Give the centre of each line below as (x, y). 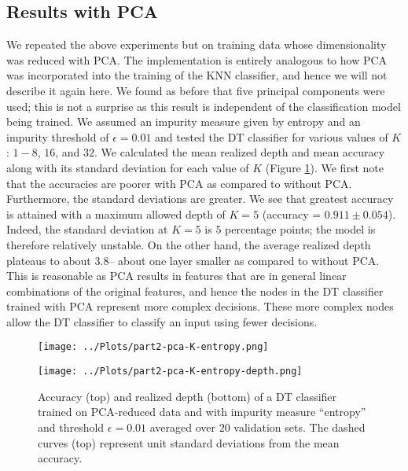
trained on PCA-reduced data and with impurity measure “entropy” (202, 412)
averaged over (183, 427)
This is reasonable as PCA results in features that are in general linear (176, 276)
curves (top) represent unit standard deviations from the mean (189, 442)
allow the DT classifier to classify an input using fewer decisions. (162, 321)
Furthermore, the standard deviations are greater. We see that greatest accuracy (200, 199)
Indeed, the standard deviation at (87, 229)
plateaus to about (49, 260)
